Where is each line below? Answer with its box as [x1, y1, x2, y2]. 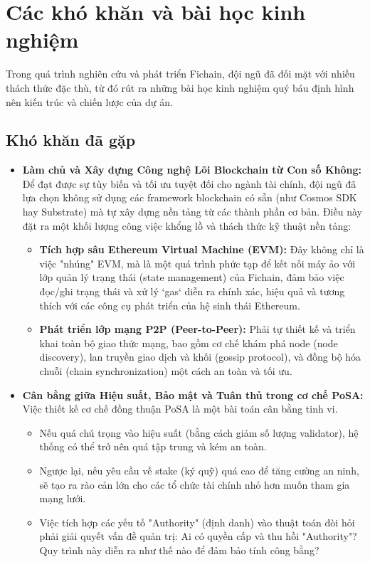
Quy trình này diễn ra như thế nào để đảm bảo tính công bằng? [39, 542, 319, 557]
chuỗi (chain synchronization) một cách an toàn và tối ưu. [39, 364, 292, 378]
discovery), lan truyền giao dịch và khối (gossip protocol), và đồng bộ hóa [39, 349, 361, 364]
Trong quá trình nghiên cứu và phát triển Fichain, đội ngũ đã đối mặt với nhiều [6, 66, 355, 81]
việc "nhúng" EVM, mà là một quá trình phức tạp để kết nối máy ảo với [39, 255, 356, 270]
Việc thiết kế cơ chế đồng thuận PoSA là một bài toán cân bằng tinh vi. [22, 401, 338, 416]
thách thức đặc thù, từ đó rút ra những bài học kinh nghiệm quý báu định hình [6, 80, 354, 95]
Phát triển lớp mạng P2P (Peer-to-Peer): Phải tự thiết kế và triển [39, 322, 356, 336]
